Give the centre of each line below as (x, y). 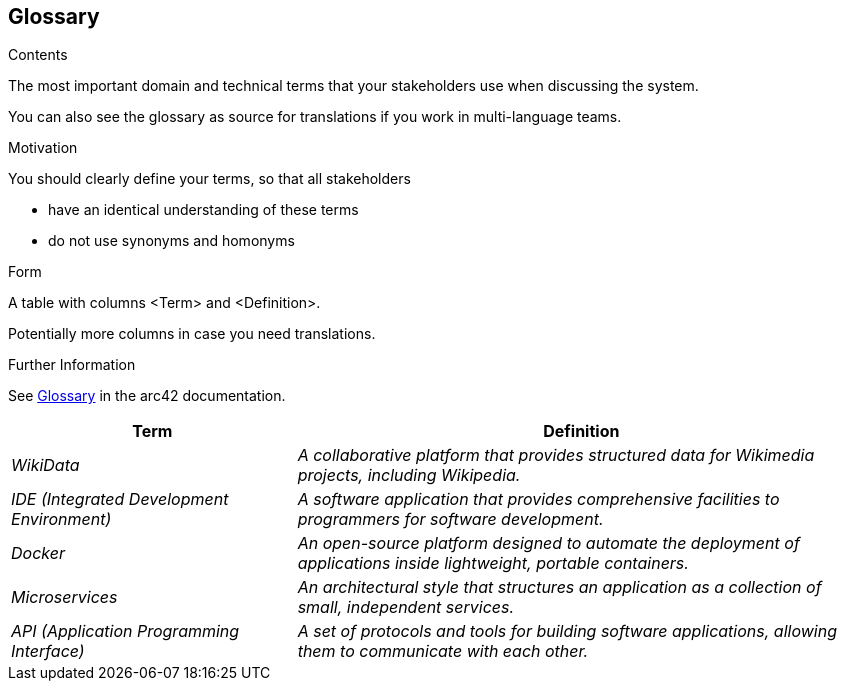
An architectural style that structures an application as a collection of (559, 587)
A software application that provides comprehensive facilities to (538, 499)
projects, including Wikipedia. (409, 475)
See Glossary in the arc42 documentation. (147, 396)
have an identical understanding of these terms (203, 210)
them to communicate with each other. (443, 651)
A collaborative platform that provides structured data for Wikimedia (556, 455)
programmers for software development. (450, 519)
